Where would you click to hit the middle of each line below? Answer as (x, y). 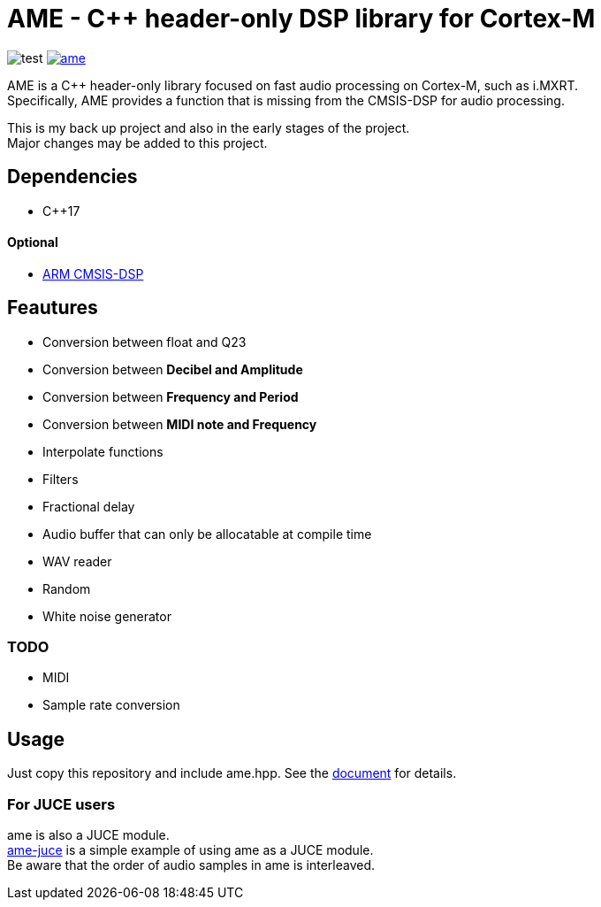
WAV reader (77, 561)
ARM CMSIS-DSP (93, 273)
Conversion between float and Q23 (145, 342)
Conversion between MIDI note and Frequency (180, 424)
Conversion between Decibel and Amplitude (173, 369)
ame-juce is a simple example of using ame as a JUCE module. (190, 850)
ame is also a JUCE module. (88, 835)
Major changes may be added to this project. (137, 142)
